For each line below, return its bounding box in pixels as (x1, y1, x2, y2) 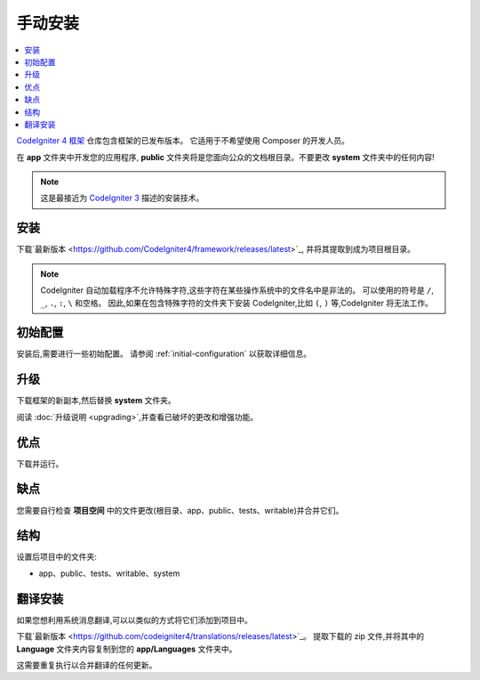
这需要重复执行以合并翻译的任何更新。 (16, 660, 157, 670)
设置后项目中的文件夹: (16, 552, 98, 563)
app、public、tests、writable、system (38, 568, 180, 579)
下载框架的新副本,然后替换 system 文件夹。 (16, 395, 177, 406)
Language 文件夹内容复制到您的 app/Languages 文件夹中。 (16, 644, 237, 654)
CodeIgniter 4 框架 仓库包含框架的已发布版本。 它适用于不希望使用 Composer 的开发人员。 (16, 135, 350, 146)
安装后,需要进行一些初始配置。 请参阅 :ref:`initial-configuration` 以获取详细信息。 (16, 348, 311, 360)
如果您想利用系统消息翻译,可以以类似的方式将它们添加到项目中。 (16, 614, 253, 625)
